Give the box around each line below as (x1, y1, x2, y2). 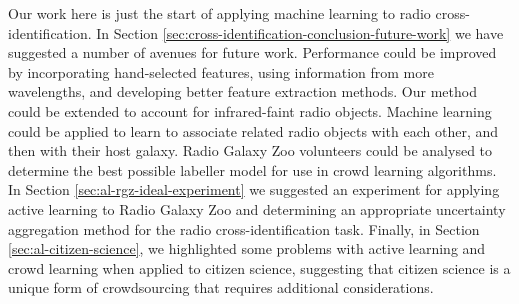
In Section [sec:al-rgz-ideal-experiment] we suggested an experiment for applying (8, 179, 500, 200)
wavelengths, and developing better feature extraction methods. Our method (8, 81, 477, 102)
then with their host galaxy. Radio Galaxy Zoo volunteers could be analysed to (8, 140, 493, 161)
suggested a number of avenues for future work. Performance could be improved (8, 42, 497, 63)
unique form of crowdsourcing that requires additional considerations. (8, 277, 434, 298)
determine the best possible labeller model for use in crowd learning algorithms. (8, 159, 497, 180)
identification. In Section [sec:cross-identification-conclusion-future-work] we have (8, 22, 504, 43)
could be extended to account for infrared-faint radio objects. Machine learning (8, 100, 492, 121)
